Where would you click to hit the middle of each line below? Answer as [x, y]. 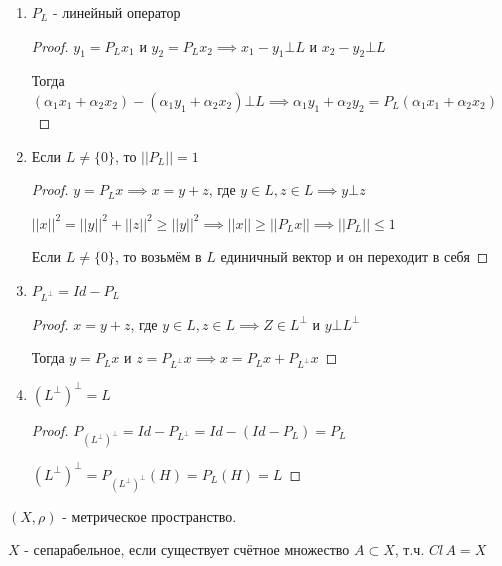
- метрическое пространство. [149, 515]
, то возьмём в [158, 256]
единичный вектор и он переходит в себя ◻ [354, 256]
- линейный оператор [116, 12]
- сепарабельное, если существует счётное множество [187, 549]
